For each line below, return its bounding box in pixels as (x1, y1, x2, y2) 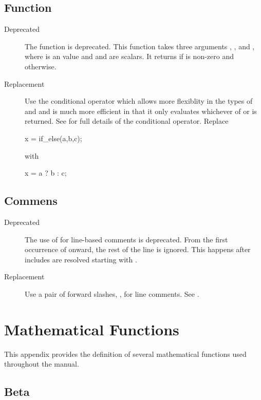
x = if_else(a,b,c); (25, 132, 82, 143)
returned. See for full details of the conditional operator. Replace (25, 116, 229, 126)
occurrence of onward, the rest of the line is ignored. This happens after (25, 244, 251, 255)
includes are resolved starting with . (25, 254, 137, 264)
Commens (4, 193, 58, 208)
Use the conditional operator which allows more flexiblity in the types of (25, 96, 253, 106)
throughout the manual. (4, 358, 79, 369)
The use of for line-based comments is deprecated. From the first (25, 234, 228, 244)
